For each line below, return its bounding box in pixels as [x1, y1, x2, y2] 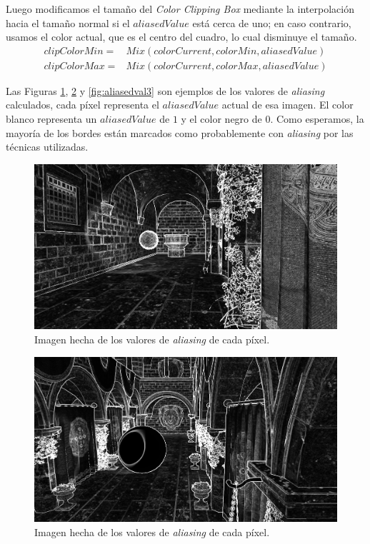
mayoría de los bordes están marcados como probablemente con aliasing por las [6, 125, 354, 140]
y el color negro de [181, 111, 262, 126]
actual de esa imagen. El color [221, 97, 354, 112]
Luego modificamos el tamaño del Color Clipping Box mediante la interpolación [6, 1, 354, 16]
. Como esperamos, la [270, 111, 364, 126]
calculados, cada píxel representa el [6, 97, 159, 112]
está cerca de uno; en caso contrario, [192, 15, 351, 30]
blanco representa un [6, 111, 97, 126]
